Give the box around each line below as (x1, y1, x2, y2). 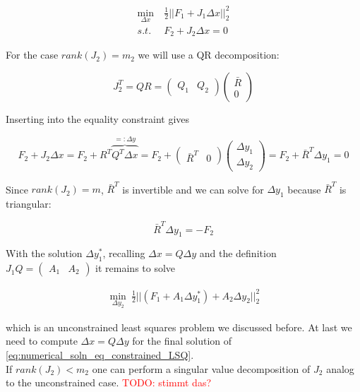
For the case (6, 47, 59, 62)
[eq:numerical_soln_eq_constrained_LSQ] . (6, 348, 194, 362)
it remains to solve (95, 261, 176, 275)
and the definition (199, 246, 277, 261)
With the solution (6, 246, 83, 261)
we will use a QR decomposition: (138, 47, 280, 62)
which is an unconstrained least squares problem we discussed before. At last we (6, 319, 352, 334)
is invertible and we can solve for (122, 182, 264, 196)
